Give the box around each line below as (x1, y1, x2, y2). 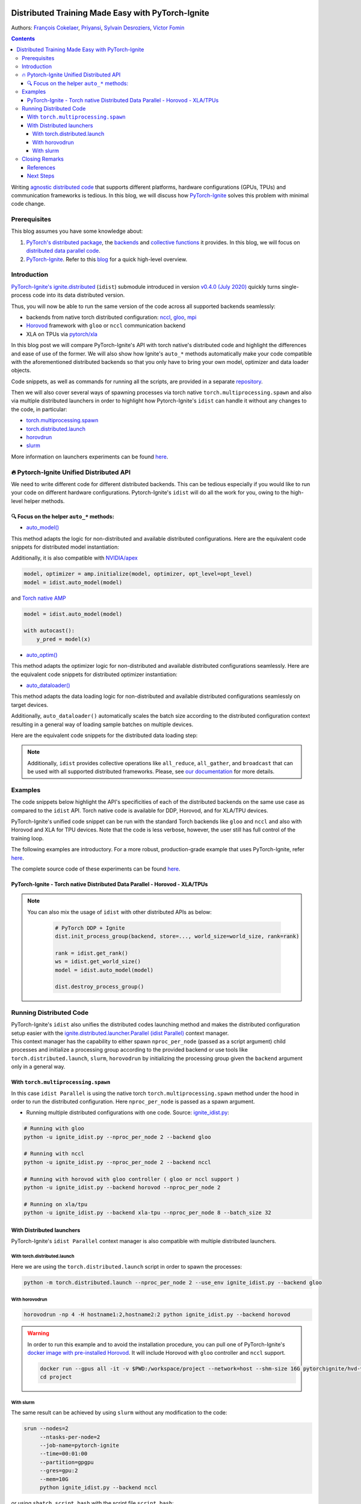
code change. (11, 200, 46, 208)
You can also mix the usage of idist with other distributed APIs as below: (27, 908, 212, 916)
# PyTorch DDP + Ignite (55, 924, 126, 931)
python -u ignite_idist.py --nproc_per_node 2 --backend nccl (23, 1159, 211, 1165)
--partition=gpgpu (39, 1459, 94, 1465)
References (27, 164, 55, 171)
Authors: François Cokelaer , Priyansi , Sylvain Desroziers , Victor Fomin (11, 24, 185, 31)
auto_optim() (26, 651, 58, 658)
